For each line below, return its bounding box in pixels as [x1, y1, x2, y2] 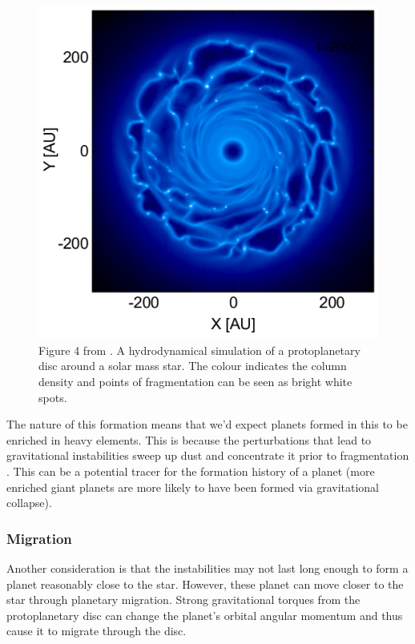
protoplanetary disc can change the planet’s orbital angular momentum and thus [6, 606, 403, 623]
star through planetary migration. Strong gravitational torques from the [6, 591, 361, 608]
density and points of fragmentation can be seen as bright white [38, 373, 353, 389]
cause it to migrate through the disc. [6, 622, 187, 639]
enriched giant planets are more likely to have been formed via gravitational [6, 478, 379, 495]
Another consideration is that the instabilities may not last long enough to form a [6, 559, 409, 576]
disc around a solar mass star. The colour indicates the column [38, 357, 347, 374]
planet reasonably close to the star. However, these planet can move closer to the [6, 575, 404, 592]
